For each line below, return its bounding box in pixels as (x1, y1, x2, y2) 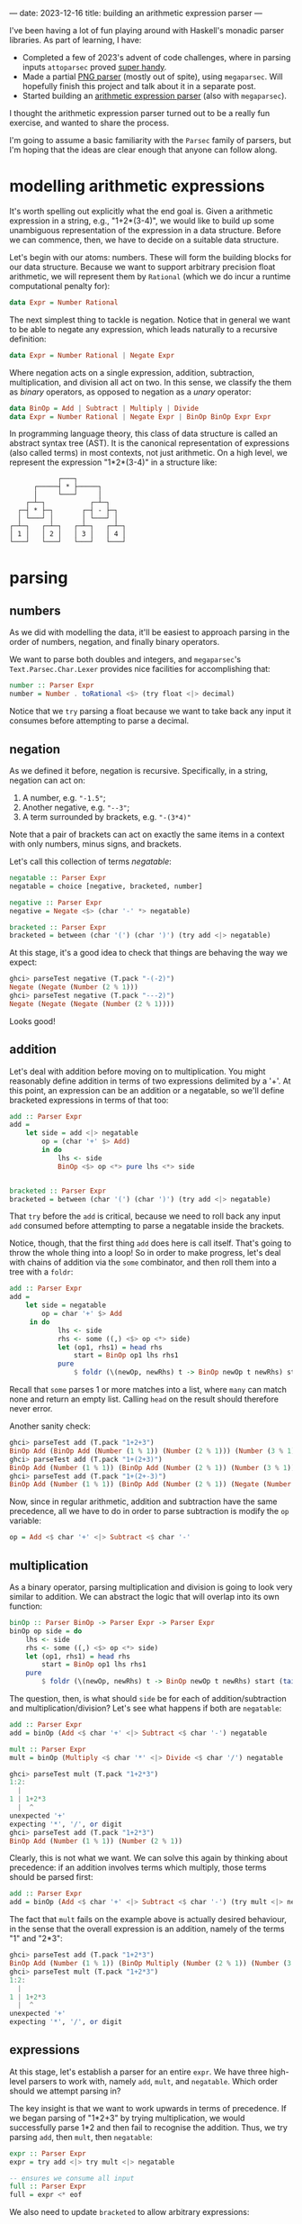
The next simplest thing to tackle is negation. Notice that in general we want (9, 314, 290, 325)
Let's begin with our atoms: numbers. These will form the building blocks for (9, 251, 292, 262)
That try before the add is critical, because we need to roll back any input (9, 1211, 281, 1221)
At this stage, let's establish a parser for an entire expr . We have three (9, 2066, 268, 2077)
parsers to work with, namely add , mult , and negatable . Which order (28, 2075, 279, 2086)
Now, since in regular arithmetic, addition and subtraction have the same (9, 1496, 278, 1507)
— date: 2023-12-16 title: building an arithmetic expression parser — (9, 8, 262, 18)
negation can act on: (9, 775, 85, 785)
